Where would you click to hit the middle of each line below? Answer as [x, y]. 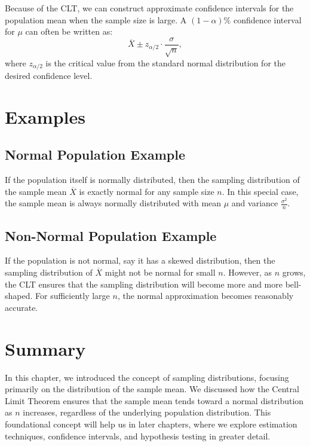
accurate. [22, 307]
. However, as [248, 272]
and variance [255, 203]
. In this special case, [260, 191]
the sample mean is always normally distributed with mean [113, 203]
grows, [294, 272]
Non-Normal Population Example [111, 235]
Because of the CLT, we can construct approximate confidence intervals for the [149, 8]
